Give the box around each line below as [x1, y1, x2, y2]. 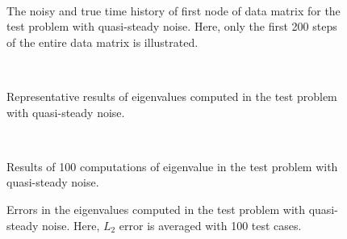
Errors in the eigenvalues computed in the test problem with [6, 200, 306, 217]
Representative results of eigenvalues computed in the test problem [6, 87, 337, 104]
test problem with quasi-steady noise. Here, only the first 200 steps [6, 18, 337, 35]
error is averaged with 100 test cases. [119, 216, 302, 233]
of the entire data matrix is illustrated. [6, 33, 199, 50]
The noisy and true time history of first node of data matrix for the [6, 2, 341, 19]
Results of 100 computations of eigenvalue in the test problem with [6, 157, 338, 174]
